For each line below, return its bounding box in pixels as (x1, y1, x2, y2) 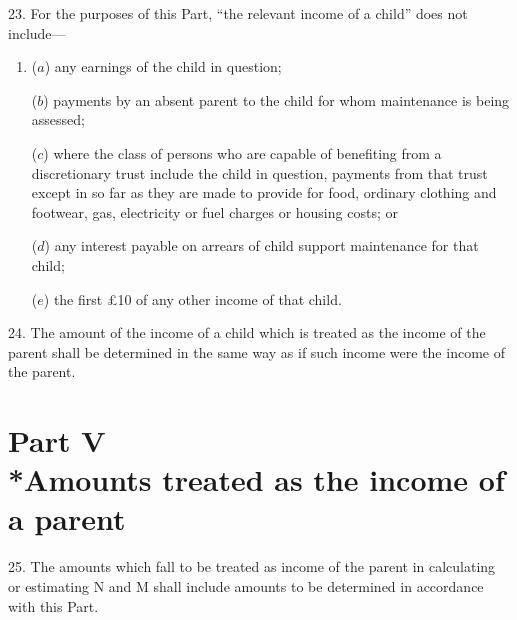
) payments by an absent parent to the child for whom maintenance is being (43, 89, 510, 110)
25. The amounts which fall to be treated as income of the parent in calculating (8, 556, 496, 577)
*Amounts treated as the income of (8, 459, 505, 500)
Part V (8, 420, 106, 461)
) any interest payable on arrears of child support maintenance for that (44, 235, 479, 256)
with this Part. (8, 595, 99, 616)
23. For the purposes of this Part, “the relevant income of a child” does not (8, 3, 468, 23)
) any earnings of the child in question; (44, 56, 282, 77)
